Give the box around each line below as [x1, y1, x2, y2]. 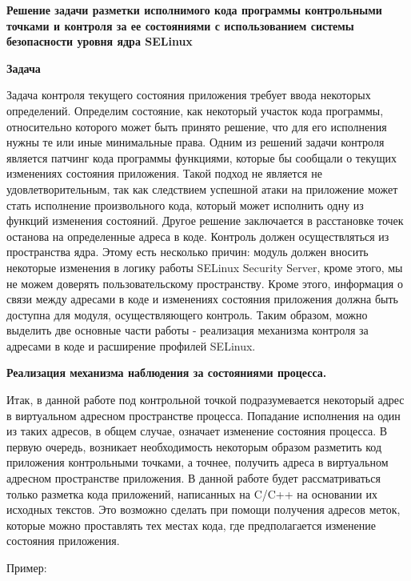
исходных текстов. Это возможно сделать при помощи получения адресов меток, [6, 501, 401, 518]
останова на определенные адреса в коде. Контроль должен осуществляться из [6, 227, 389, 244]
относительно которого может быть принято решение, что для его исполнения [6, 118, 387, 134]
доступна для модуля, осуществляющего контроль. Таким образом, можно [6, 306, 368, 323]
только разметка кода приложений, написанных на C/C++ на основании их [6, 485, 377, 502]
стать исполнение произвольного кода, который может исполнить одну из [6, 196, 364, 213]
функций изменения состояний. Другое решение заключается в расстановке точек [6, 212, 404, 229]
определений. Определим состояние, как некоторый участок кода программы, [6, 102, 384, 118]
